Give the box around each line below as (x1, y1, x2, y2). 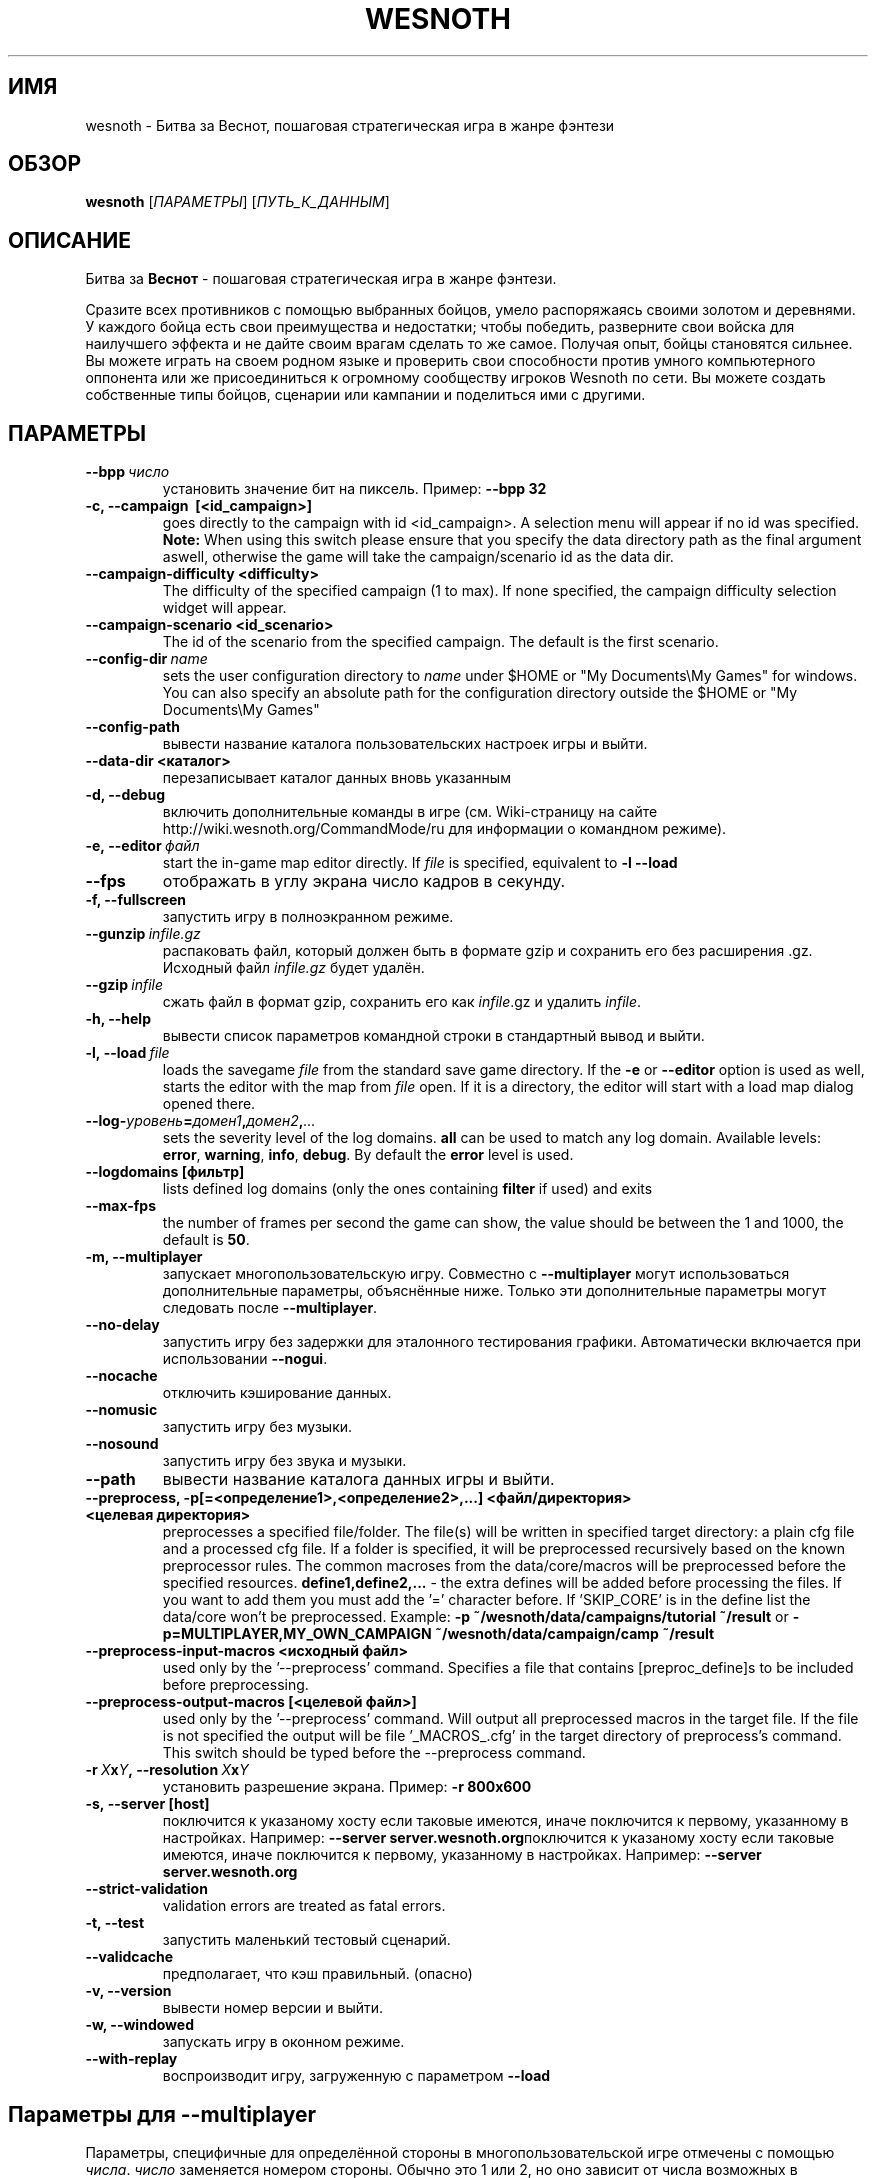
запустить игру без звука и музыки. (162, 1452, 407, 1470)
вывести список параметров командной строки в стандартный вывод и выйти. (162, 1027, 705, 1045)
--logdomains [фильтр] (85, 1163, 245, 1181)
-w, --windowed (85, 2016, 194, 2034)
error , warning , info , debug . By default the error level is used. (162, 1146, 574, 1164)
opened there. (162, 1095, 256, 1113)
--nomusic (85, 1401, 158, 1419)
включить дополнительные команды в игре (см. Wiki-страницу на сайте (162, 803, 658, 821)
